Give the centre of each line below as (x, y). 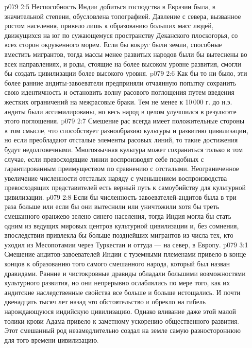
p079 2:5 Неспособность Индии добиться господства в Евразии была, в (110, 6)
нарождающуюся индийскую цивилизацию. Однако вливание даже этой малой (120, 311)
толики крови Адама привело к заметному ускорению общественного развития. (122, 321)
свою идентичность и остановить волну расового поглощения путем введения (119, 92)
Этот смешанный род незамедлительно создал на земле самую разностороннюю (123, 330)
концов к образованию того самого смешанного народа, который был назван (117, 264)
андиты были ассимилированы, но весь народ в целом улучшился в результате (120, 111)
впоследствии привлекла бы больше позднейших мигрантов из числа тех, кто (119, 235)
